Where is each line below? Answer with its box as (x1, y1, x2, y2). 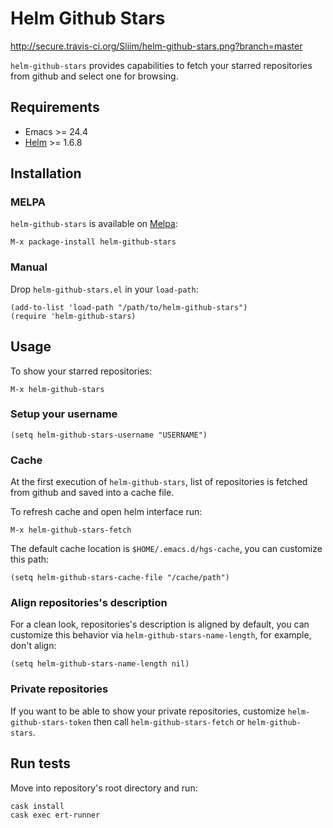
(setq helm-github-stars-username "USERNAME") (10, 430, 208, 440)
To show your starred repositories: (10, 365, 153, 377)
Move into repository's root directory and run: (10, 782, 198, 794)
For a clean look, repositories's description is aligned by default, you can (10, 618, 310, 631)
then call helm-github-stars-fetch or (93, 715, 246, 727)
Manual (10, 260, 48, 274)
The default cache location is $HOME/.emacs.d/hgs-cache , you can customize (10, 543, 323, 555)
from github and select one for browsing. (10, 70, 179, 82)
